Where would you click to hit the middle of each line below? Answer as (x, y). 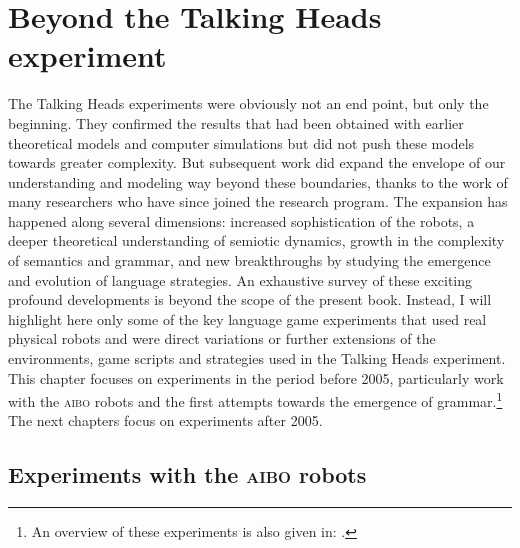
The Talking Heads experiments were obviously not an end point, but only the (248, 103)
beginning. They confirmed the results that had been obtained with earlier (236, 122)
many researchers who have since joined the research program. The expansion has (258, 201)
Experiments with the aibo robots (187, 474)
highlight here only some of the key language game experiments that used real (247, 318)
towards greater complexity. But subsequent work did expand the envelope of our (257, 162)
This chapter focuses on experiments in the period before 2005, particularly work (256, 377)
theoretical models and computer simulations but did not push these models (241, 142)
